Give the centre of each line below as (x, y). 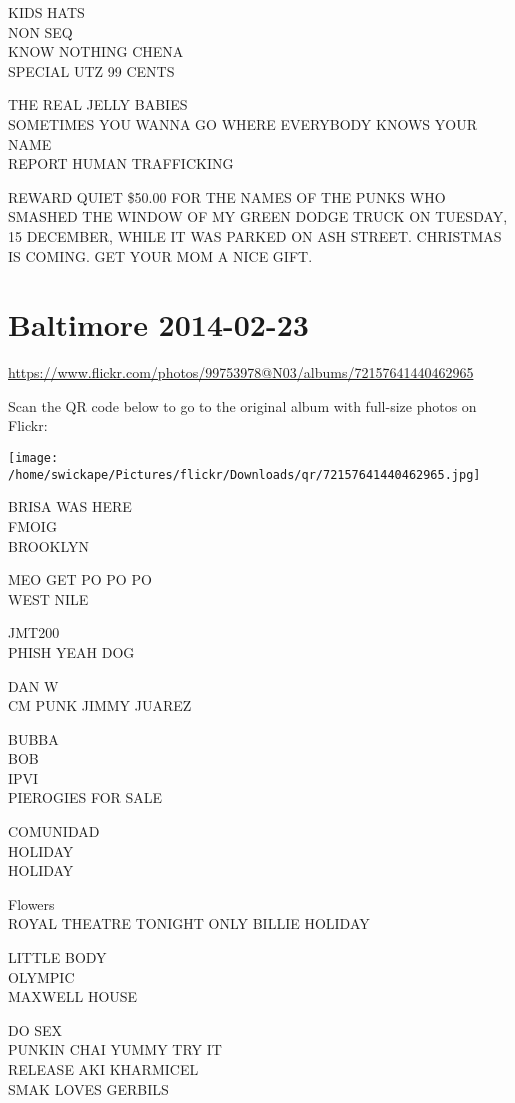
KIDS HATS (46, 12)
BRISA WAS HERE (70, 506)
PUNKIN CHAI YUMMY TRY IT (115, 1049)
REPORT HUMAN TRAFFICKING (121, 163)
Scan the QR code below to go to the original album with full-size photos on (242, 405)
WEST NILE (48, 598)
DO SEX (35, 1029)
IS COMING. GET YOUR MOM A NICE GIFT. (160, 255)
